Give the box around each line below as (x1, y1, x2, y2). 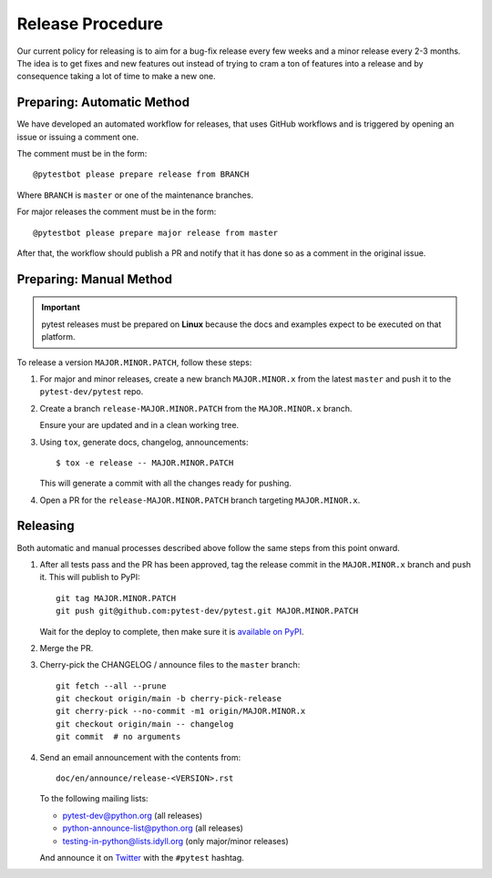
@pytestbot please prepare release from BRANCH (33, 169, 250, 179)
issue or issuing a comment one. (16, 131, 139, 142)
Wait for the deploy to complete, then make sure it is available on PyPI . (39, 626, 304, 637)
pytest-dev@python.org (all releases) (62, 810, 203, 821)
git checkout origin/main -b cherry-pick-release (56, 693, 282, 704)
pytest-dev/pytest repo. (39, 386, 144, 397)
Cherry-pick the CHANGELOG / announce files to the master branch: (39, 659, 301, 670)
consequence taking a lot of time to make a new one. (16, 71, 216, 82)
